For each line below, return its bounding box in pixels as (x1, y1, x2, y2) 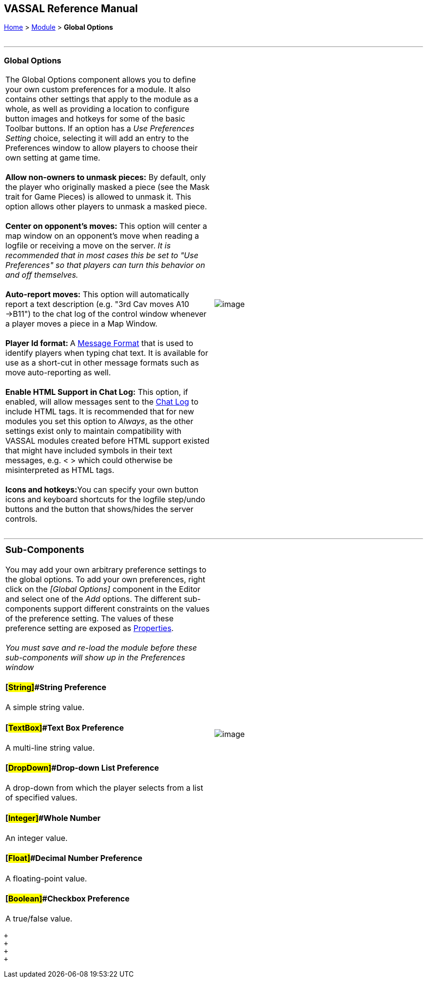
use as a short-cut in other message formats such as (5, 358, 199, 368)
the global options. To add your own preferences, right (5, 574, 205, 584)
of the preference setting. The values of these (5, 613, 174, 623)
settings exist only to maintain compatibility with (5, 426, 182, 436)
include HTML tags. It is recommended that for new (5, 407, 194, 417)
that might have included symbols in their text (5, 446, 173, 456)
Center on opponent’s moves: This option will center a (5, 221, 207, 231)
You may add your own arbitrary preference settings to (5, 564, 207, 574)
